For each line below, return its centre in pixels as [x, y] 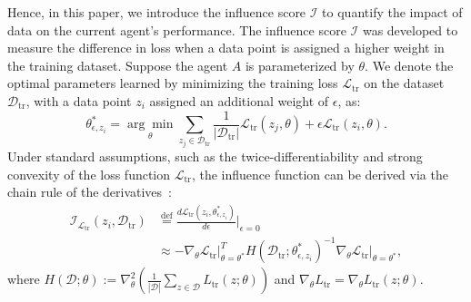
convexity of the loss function [89, 174]
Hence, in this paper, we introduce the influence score [157, 12]
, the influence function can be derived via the [320, 174]
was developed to [410, 29]
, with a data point [79, 100]
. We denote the [409, 65]
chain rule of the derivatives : [90, 192]
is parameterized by [300, 65]
